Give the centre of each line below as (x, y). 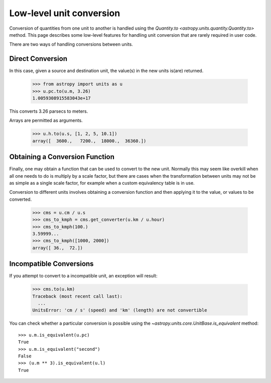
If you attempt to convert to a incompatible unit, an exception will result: (83, 276)
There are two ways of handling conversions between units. (71, 44)
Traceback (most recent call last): (78, 296)
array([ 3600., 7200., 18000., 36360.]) (89, 141)
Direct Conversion (38, 59)
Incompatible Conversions (51, 264)
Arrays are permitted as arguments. (46, 120)
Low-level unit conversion (65, 13)
